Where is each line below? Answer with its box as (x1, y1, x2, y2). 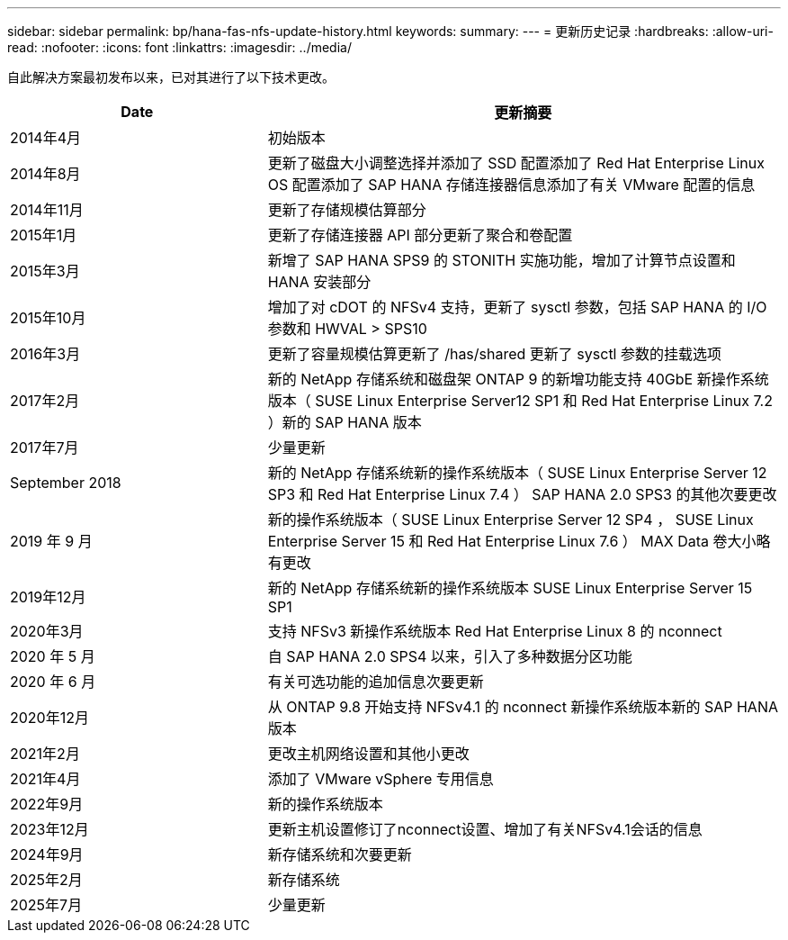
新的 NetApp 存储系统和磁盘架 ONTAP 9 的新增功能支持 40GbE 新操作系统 (267, 370, 769, 388)
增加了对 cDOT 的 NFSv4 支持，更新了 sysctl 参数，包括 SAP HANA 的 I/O (267, 298, 767, 316)
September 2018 (10, 474, 121, 492)
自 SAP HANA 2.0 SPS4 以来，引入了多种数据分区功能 (267, 647, 632, 665)
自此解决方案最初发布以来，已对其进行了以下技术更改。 (7, 69, 335, 85)
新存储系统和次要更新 (267, 845, 412, 863)
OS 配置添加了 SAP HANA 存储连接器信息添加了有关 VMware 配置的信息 (267, 176, 756, 194)
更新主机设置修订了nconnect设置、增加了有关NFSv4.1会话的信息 (267, 820, 703, 838)
